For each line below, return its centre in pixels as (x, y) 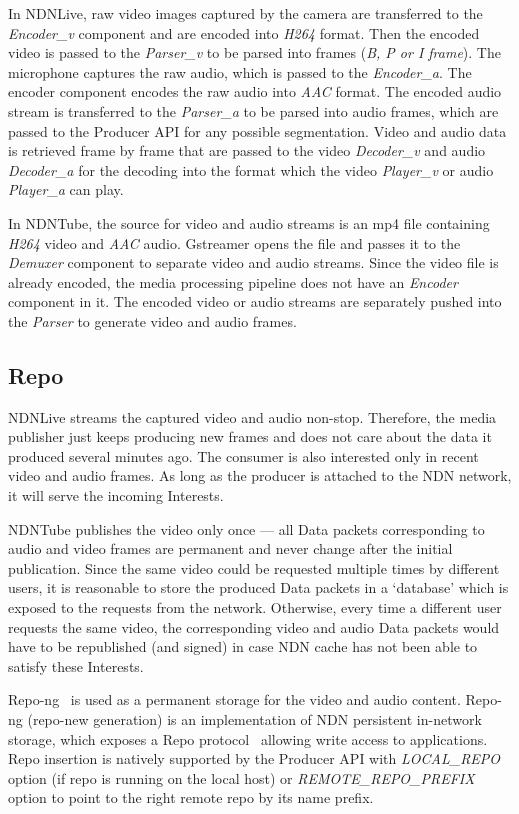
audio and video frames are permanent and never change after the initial (230, 548)
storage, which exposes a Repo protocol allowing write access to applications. (248, 738)
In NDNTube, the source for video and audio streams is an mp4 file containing (249, 222)
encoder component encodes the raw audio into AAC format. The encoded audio (255, 91)
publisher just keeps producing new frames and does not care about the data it (250, 436)
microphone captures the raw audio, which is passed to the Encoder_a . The (240, 71)
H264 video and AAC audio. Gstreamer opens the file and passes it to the (234, 242)
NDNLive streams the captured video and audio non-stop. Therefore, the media (252, 416)
